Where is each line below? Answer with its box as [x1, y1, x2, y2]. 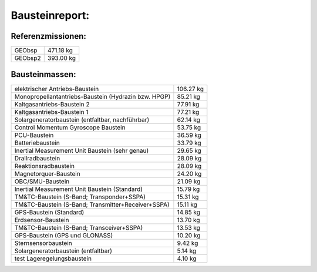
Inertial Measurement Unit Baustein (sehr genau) [14, 146, 149, 155]
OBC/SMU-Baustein [14, 177, 70, 185]
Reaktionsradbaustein [14, 162, 75, 170]
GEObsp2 [14, 54, 41, 62]
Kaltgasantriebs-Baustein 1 [14, 108, 89, 116]
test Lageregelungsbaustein [14, 254, 92, 263]
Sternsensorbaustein [14, 239, 73, 247]
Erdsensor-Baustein [14, 216, 70, 224]
